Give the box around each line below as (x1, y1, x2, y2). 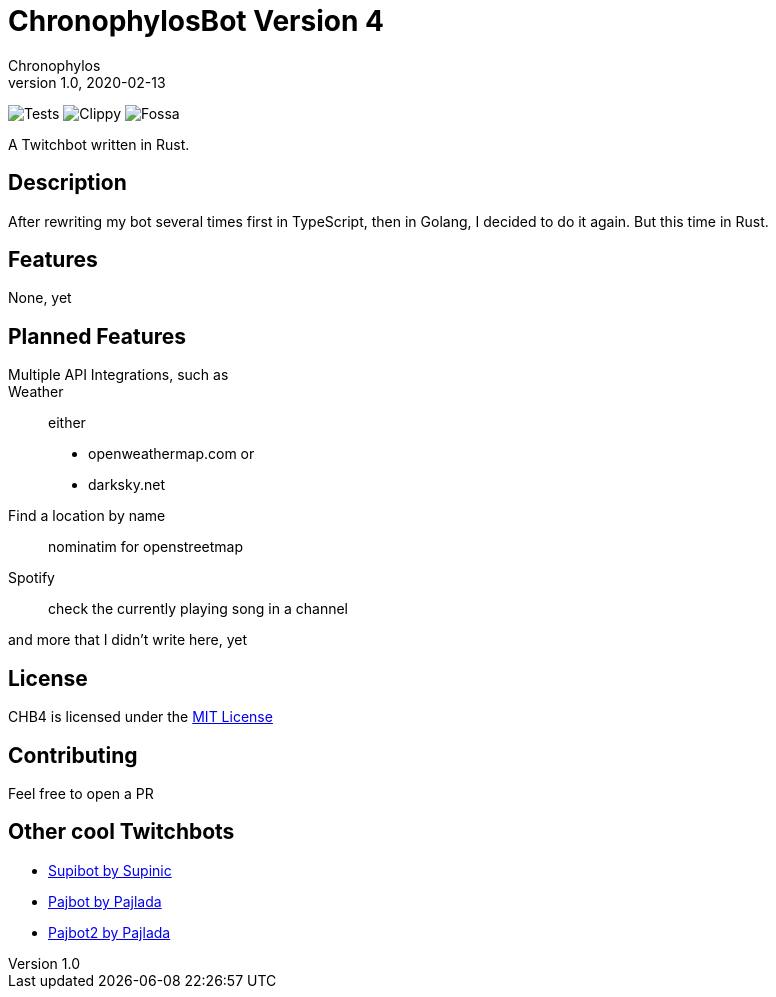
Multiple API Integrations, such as (8, 366, 229, 384)
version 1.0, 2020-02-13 (8, 73, 166, 91)
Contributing (8, 742, 138, 768)
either (48, 414, 86, 432)
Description (8, 170, 127, 196)
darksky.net (88, 476, 165, 494)
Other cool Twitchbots (8, 819, 235, 845)
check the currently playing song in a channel (48, 600, 348, 618)
